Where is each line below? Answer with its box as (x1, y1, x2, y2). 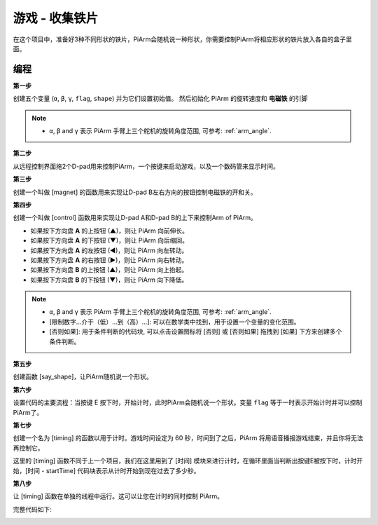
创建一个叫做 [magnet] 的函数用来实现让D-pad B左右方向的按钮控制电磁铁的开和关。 (13, 188, 257, 196)
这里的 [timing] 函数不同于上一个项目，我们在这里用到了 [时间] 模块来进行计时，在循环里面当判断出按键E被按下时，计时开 (13, 456, 363, 465)
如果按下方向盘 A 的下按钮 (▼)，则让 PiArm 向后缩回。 (30, 236, 189, 245)
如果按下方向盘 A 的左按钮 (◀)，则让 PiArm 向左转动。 (30, 246, 188, 254)
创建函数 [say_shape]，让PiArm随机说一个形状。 (13, 372, 153, 381)
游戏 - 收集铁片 (13, 11, 99, 26)
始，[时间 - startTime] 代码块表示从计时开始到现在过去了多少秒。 (13, 466, 200, 475)
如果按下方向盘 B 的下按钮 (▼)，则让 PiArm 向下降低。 (30, 275, 188, 284)
